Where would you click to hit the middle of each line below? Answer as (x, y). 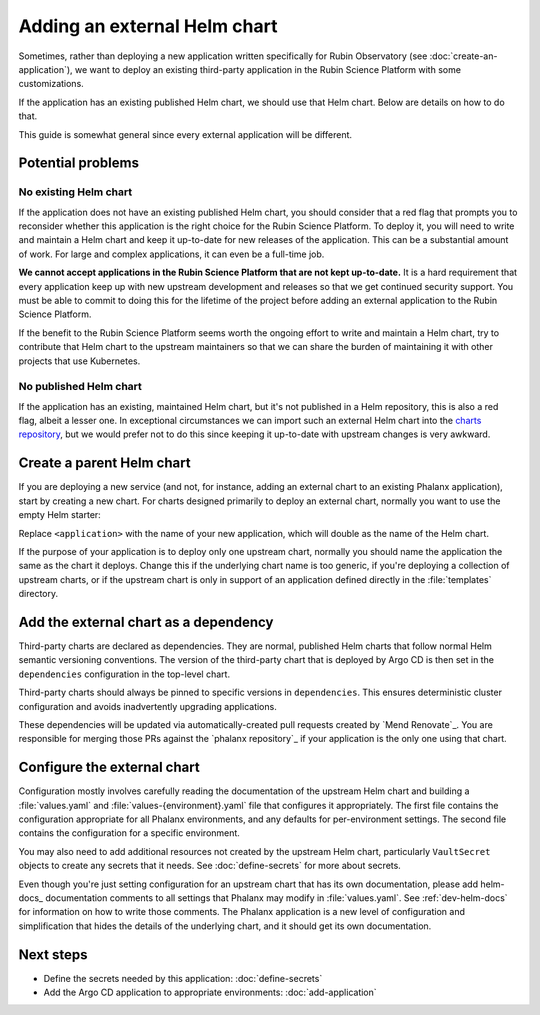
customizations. (51, 84)
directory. (38, 594)
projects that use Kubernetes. (79, 361)
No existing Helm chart (75, 192)
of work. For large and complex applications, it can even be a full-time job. (171, 254)
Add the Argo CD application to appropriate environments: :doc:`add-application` (210, 992)
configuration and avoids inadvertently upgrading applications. (147, 706)
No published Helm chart (80, 387)
